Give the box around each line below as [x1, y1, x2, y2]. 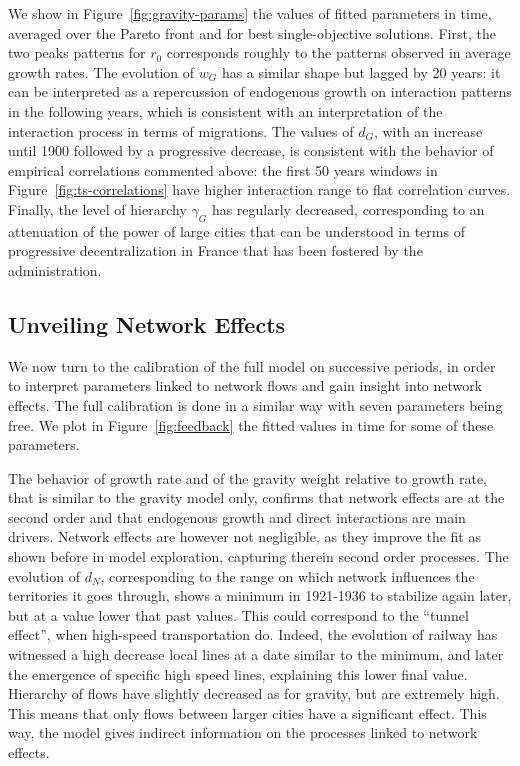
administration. [8, 259, 102, 280]
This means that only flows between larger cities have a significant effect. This [8, 702, 487, 723]
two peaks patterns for [8, 42, 146, 63]
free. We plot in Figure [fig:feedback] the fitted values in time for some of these [8, 414, 494, 435]
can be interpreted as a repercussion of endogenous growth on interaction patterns [8, 81, 512, 102]
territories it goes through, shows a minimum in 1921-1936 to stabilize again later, [8, 585, 512, 606]
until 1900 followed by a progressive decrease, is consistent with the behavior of [8, 140, 494, 161]
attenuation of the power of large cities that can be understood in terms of [8, 220, 465, 241]
